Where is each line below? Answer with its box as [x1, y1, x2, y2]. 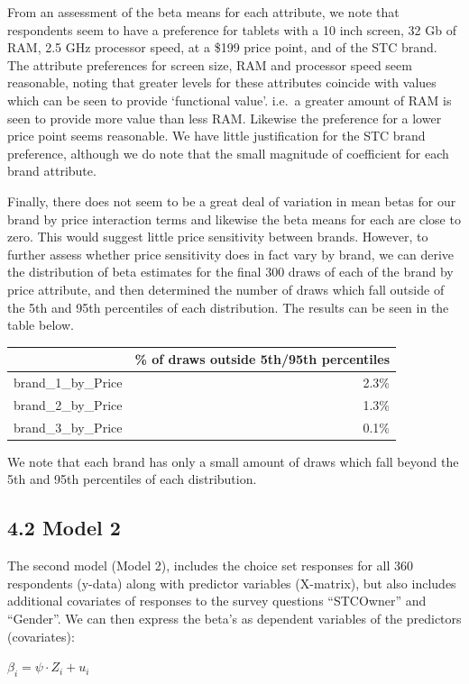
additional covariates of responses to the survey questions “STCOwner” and [7, 591, 427, 610]
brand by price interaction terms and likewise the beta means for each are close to [7, 209, 461, 228]
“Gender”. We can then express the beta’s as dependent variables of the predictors [7, 608, 462, 627]
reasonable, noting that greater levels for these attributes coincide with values [7, 73, 437, 92]
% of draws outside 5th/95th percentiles [134, 350, 390, 369]
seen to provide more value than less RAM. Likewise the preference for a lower [7, 108, 442, 127]
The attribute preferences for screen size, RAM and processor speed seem [7, 55, 412, 74]
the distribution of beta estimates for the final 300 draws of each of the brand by [7, 262, 454, 281]
